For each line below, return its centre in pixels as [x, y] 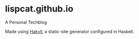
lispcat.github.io [39, 9]
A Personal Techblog [26, 22]
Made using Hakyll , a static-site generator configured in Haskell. [69, 31]
